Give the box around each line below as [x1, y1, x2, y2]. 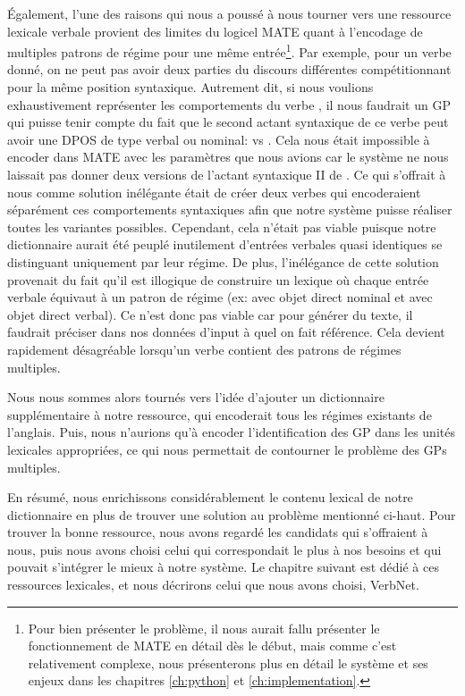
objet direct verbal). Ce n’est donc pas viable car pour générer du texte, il [7, 305, 413, 323]
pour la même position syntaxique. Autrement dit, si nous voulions [7, 78, 374, 96]
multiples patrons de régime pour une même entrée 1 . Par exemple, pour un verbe [7, 40, 452, 61]
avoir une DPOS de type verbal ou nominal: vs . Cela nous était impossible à [7, 130, 430, 148]
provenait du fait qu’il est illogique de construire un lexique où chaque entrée [7, 270, 429, 289]
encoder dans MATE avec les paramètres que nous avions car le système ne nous [7, 147, 449, 166]
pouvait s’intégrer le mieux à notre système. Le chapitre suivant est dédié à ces [7, 558, 439, 576]
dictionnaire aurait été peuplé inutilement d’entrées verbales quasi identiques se [7, 235, 443, 254]
